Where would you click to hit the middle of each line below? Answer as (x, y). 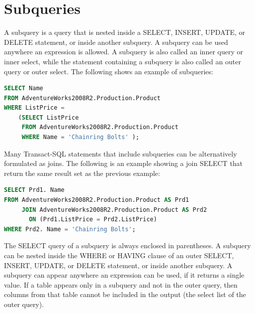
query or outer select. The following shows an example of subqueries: (109, 71)
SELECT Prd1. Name (34, 190)
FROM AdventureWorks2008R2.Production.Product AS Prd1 (97, 200)
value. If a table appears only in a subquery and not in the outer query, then (121, 284)
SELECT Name (24, 88)
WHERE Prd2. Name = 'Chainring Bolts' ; (70, 229)
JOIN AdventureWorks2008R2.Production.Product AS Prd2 (114, 210)
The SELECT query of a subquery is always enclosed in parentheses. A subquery (127, 245)
